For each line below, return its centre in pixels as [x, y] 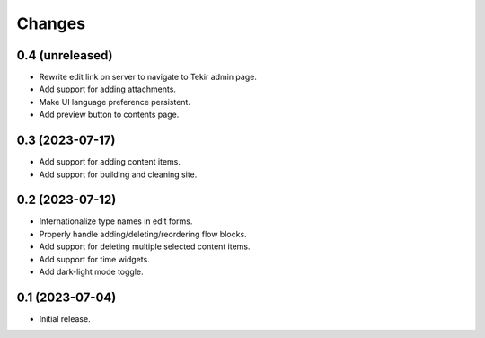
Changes [51, 23]
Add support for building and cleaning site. [118, 174]
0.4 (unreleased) [65, 55]
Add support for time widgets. [94, 259]
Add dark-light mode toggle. [91, 271]
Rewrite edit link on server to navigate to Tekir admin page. [148, 77]
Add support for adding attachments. [108, 89]
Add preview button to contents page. [109, 115]
